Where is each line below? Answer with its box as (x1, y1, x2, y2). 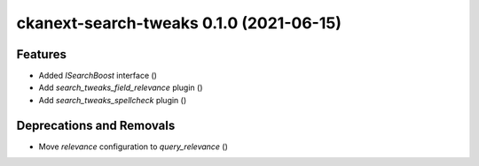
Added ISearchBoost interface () (38, 71, 157, 81)
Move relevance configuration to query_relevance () (38, 141, 228, 152)
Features (16, 47, 67, 62)
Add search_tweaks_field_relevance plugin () (38, 82, 203, 93)
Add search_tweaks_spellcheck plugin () (38, 94, 187, 105)
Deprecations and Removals (16, 117, 176, 132)
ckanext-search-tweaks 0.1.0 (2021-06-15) (16, 13, 342, 33)
